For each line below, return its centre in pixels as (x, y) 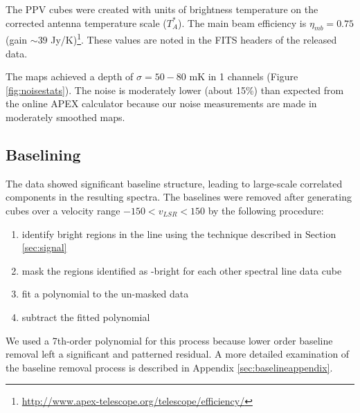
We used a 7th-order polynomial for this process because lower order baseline (169, 340)
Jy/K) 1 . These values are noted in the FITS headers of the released (194, 39)
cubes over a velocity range (63, 210)
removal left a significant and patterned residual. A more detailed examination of (178, 354)
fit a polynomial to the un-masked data (105, 294)
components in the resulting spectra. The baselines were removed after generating (179, 197)
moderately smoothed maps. (65, 117)
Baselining (43, 154)
